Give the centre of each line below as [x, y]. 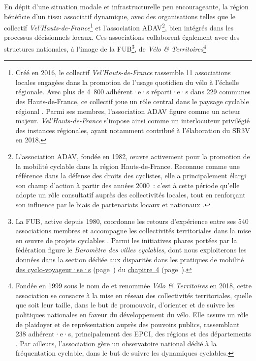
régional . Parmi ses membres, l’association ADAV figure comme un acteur [128, 111]
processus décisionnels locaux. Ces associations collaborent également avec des [122, 37]
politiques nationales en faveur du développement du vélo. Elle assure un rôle [132, 314]
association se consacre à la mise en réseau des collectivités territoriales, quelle [134, 295]
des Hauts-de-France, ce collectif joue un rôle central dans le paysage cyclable [132, 101]
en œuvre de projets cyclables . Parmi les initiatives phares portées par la [126, 240]
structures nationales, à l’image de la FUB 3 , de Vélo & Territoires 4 [105, 48]
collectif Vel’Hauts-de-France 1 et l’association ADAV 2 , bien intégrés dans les [119, 27]
